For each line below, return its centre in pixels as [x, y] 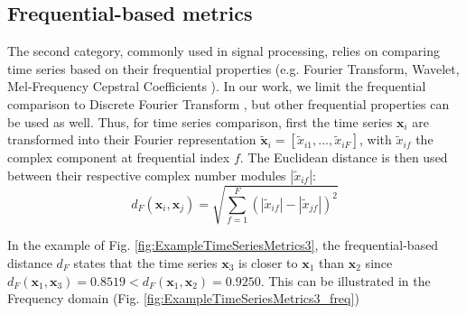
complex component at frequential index [119, 157]
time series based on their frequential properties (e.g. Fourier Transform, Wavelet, [233, 68]
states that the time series [145, 262]
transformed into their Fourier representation [132, 139]
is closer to [268, 262]
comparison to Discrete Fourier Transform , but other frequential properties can [228, 103]
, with [376, 139]
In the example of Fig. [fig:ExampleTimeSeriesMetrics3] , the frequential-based [223, 245]
